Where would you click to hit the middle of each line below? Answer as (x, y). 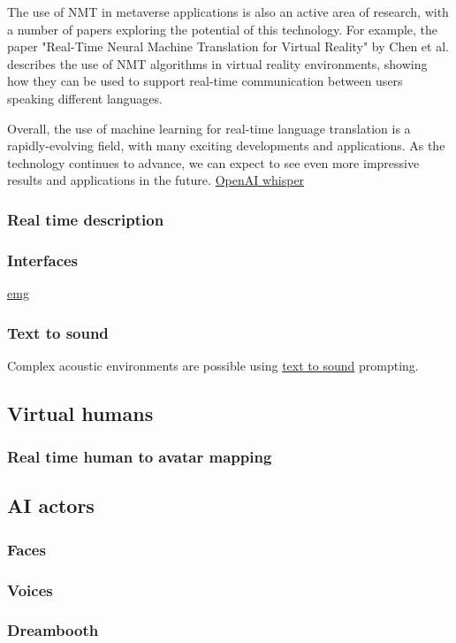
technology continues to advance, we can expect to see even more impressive (213, 162)
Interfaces (43, 260)
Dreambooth (53, 630)
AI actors (51, 505)
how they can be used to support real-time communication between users (205, 81)
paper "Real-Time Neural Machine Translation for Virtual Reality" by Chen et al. (228, 46)
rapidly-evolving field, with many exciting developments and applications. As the (226, 145)
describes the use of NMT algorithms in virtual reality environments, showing (217, 63)
